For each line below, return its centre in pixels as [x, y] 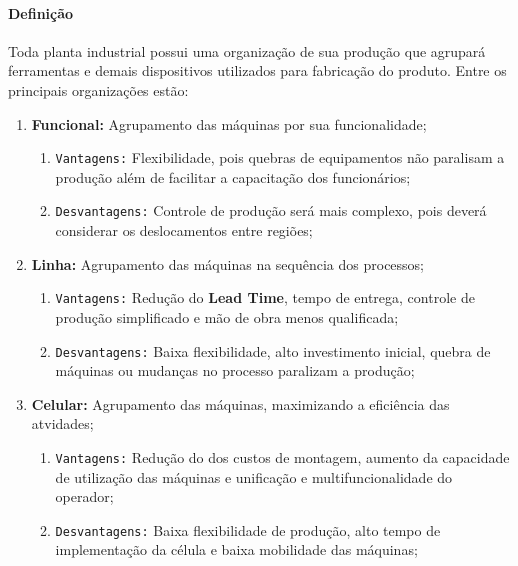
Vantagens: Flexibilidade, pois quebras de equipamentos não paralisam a [280, 157]
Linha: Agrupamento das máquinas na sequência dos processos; [228, 263]
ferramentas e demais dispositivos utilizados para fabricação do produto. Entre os [257, 70]
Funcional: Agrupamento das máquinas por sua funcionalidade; [229, 123]
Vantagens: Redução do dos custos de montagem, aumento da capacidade [282, 456]
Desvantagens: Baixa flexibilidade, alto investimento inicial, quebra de [273, 350]
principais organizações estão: [98, 89]
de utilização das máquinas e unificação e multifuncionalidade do [254, 476]
